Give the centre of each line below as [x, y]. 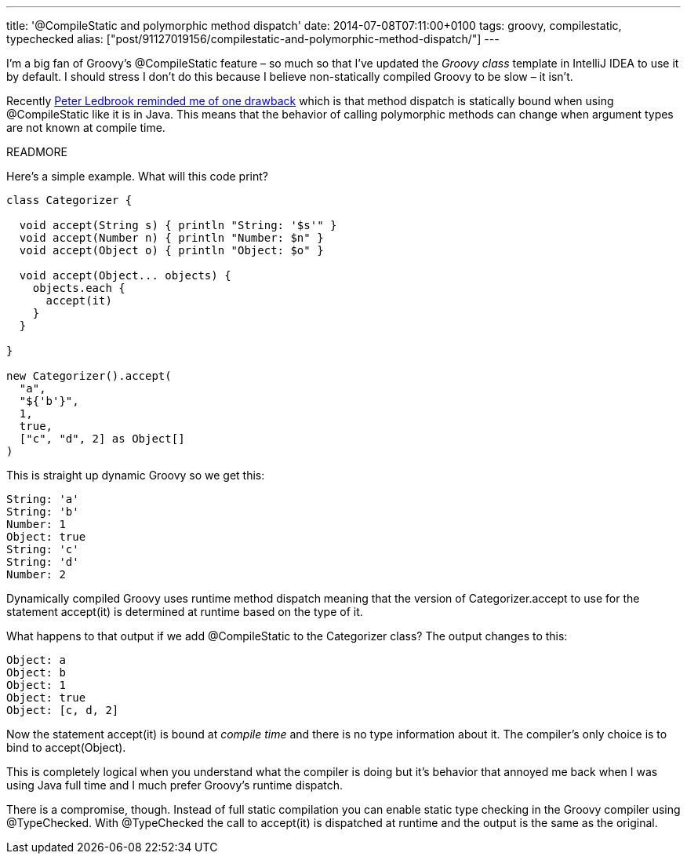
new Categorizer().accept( [89, 376]
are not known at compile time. [86, 128]
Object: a [36, 660]
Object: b [36, 672]
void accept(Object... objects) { [125, 275]
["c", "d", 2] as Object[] [102, 439]
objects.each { [79, 288]
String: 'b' [43, 512]
